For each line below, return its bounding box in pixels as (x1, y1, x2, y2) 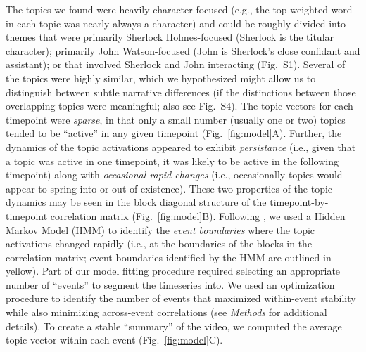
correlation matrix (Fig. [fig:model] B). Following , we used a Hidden (50, 208, 346, 223)
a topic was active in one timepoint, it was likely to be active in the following (6, 153, 339, 168)
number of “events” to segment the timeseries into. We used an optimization (6, 277, 335, 292)
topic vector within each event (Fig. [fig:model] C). (6, 332, 223, 347)
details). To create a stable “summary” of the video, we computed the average (6, 318, 342, 333)
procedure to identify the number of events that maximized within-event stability (6, 291, 356, 306)
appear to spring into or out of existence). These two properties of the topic (6, 181, 333, 195)
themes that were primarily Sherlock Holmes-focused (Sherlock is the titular (6, 30, 334, 44)
